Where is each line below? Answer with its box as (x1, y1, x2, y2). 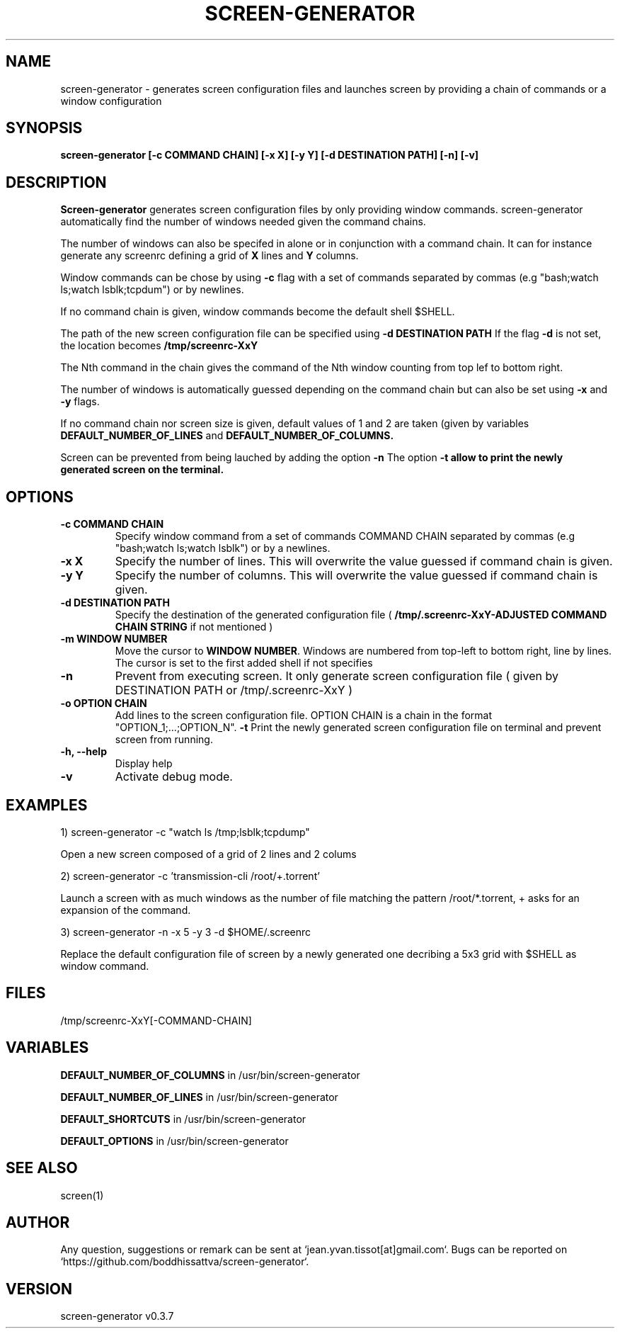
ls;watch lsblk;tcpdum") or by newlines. (60, 283, 244, 296)
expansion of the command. (60, 903, 191, 916)
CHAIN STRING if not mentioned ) (115, 621, 273, 633)
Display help (115, 757, 173, 770)
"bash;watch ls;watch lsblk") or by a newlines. (115, 542, 331, 555)
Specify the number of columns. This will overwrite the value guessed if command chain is (115, 568, 598, 583)
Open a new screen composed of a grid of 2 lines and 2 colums (60, 847, 357, 860)
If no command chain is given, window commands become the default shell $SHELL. (60, 305, 455, 318)
